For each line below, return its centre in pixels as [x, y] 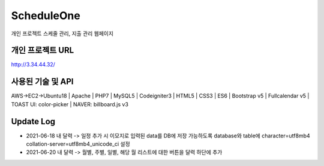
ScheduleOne [46, 16]
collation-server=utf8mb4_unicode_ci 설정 [78, 144]
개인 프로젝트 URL [43, 50]
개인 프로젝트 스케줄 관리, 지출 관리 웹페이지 [62, 33]
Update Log [33, 122]
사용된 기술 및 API [43, 82]
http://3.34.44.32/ [33, 64]
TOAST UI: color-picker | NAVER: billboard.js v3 [70, 104]
